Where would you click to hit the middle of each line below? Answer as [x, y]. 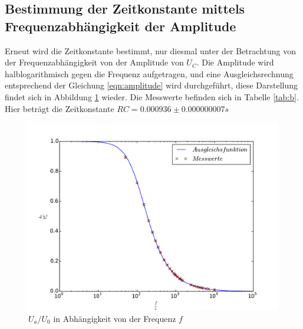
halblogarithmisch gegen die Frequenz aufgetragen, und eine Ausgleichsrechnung [149, 73]
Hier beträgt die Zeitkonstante [60, 108]
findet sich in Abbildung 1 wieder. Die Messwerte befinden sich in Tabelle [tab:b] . [152, 96]
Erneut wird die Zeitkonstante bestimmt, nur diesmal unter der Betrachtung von [150, 50]
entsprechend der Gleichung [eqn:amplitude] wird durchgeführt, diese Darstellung [151, 85]
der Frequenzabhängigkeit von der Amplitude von [94, 62]
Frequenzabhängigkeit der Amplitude [121, 26]
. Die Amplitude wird [235, 62]
